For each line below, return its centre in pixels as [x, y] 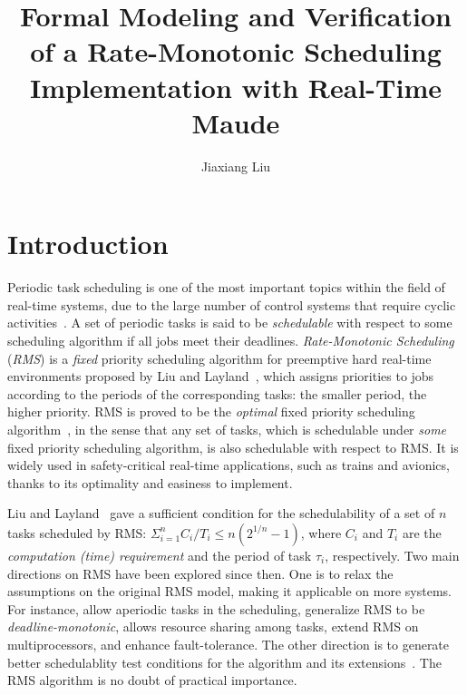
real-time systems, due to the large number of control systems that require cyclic [232, 304]
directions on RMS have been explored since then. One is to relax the [200, 573]
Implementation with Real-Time [236, 87]
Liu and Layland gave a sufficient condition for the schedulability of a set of [221, 513]
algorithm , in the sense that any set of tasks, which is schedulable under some [227, 429]
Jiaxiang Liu [236, 166]
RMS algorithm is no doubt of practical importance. [152, 680]
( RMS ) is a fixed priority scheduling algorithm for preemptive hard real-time [219, 358]
